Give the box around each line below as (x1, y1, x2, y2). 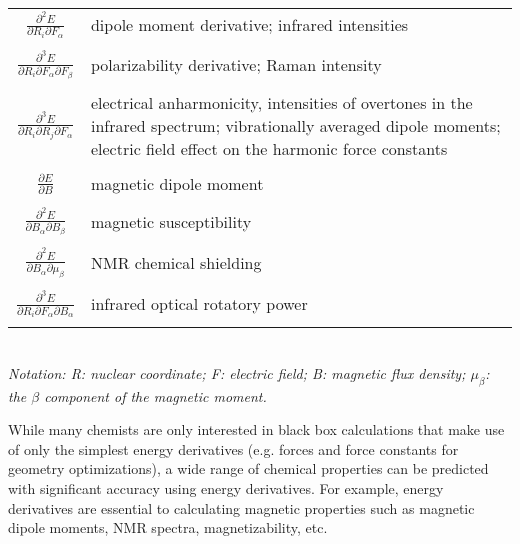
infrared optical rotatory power (90, 292, 308, 316)
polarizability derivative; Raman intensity (90, 53, 382, 76)
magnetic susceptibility (90, 209, 252, 233)
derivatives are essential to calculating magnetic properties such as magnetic (8, 497, 475, 518)
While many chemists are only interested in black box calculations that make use (8, 419, 505, 440)
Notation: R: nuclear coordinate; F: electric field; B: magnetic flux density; (8, 362, 466, 383)
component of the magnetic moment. (44, 385, 267, 406)
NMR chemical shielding (90, 251, 262, 275)
